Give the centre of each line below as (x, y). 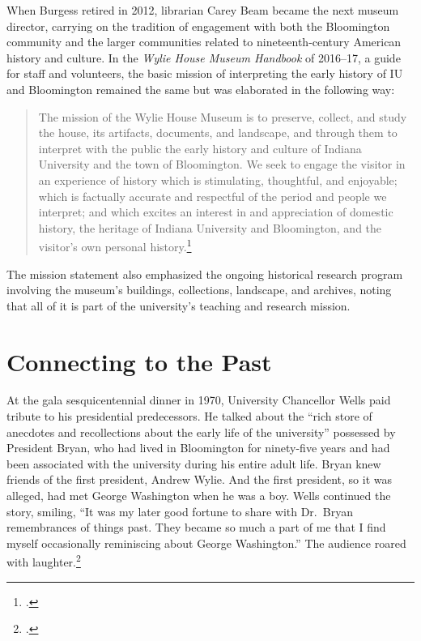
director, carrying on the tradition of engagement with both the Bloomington (198, 26)
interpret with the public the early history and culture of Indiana (200, 148)
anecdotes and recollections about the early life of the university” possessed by (201, 432)
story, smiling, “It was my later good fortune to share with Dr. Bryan (180, 511)
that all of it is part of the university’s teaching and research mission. (179, 305)
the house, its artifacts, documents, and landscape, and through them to (218, 132)
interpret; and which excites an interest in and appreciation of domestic (216, 212)
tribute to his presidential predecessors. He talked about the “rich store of (189, 416)
